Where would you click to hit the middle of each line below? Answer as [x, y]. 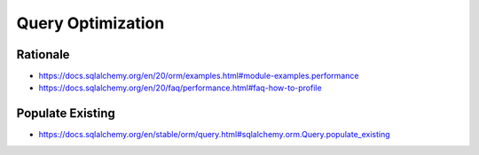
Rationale [43, 54]
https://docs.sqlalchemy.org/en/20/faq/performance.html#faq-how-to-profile [181, 88]
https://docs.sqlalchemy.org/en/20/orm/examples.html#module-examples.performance [199, 76]
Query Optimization [90, 23]
